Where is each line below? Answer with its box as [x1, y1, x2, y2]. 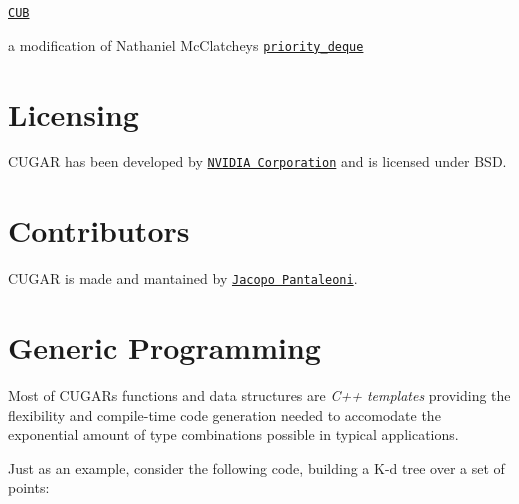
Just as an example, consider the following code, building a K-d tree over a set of [8, 457, 505, 478]
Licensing [8, 93, 139, 134]
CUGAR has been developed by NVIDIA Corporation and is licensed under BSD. [8, 151, 507, 172]
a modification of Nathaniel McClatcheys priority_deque [8, 34, 364, 55]
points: [8, 477, 50, 498]
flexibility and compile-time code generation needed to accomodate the [8, 404, 441, 425]
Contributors [8, 210, 190, 251]
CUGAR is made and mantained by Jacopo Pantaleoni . [8, 268, 358, 289]
